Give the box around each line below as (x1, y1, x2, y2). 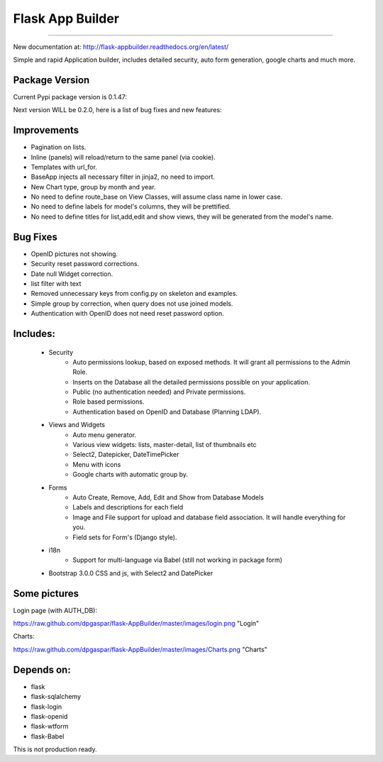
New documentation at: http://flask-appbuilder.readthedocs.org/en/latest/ (13, 43, 229, 51)
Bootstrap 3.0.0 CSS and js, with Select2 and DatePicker (48, 568, 213, 578)
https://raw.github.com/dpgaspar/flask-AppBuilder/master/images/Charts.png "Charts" (13, 645, 267, 653)
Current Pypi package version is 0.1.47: (13, 92, 128, 101)
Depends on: (13, 663, 71, 675)
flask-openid (30, 712, 68, 720)
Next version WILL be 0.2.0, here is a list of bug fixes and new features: (13, 106, 223, 114)
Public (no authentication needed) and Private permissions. (72, 387, 246, 397)
